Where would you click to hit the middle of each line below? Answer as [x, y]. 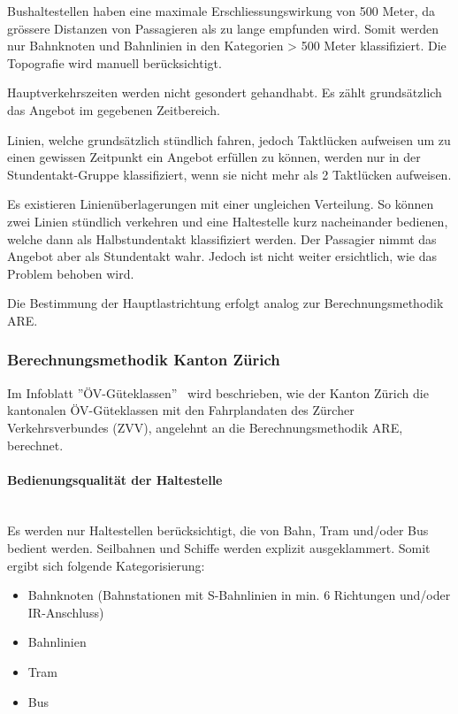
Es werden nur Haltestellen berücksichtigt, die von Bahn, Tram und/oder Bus [218, 530]
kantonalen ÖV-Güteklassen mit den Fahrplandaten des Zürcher [181, 410]
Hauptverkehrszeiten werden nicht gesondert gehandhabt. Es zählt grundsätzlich [225, 92]
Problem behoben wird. [71, 273]
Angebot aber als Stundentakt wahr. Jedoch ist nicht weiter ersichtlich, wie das [222, 256]
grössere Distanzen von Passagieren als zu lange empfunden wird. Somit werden [223, 28]
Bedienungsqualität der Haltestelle [115, 479]
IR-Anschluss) [66, 612]
